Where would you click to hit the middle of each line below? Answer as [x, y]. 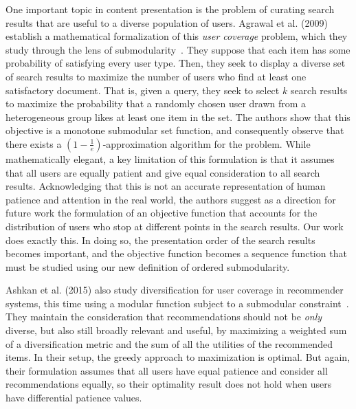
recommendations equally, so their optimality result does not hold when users [169, 384]
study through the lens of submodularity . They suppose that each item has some [178, 49]
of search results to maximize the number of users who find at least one [156, 76]
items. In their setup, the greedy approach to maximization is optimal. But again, [178, 357]
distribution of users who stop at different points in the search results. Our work [175, 226]
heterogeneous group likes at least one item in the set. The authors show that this [178, 117]
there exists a [34, 143]
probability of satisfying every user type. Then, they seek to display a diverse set [176, 63]
